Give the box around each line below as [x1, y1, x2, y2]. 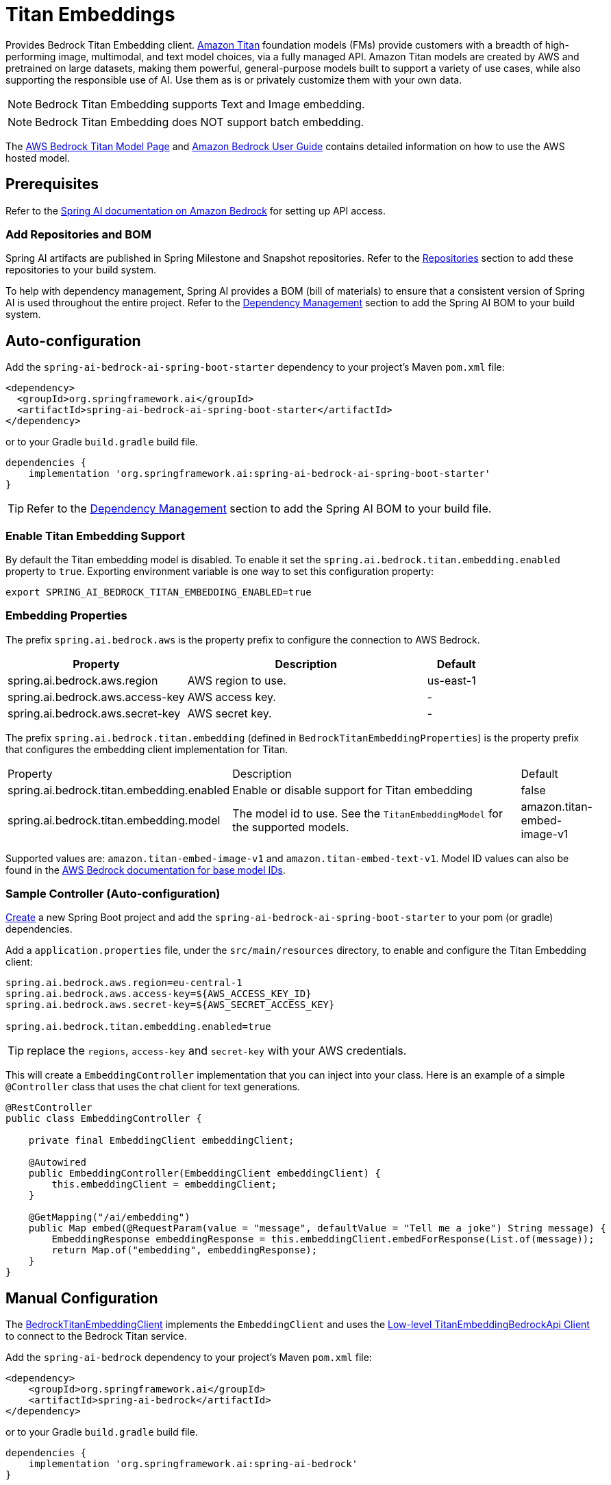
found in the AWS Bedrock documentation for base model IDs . [5, 863, 286, 876]
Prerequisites [5, 175, 99, 193]
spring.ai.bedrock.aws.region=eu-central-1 [5, 977, 242, 989]
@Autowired [28, 1157, 87, 1168]
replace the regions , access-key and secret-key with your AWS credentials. [27, 1044, 407, 1058]
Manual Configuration [5, 1289, 158, 1307]
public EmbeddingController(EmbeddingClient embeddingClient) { [28, 1168, 381, 1179]
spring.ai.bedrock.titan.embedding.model [8, 813, 221, 827]
